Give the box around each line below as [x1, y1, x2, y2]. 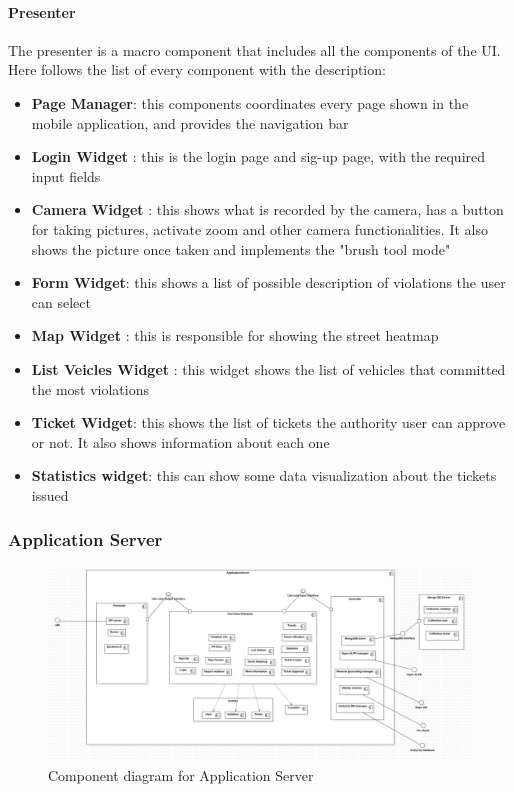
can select [31, 291, 91, 312]
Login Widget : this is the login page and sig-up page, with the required [31, 146, 486, 167]
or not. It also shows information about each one [31, 431, 330, 452]
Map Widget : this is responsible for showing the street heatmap [31, 325, 439, 346]
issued [31, 484, 69, 505]
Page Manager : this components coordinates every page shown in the [31, 92, 469, 113]
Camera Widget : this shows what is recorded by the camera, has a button [31, 199, 504, 220]
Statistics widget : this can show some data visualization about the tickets [31, 465, 497, 486]
